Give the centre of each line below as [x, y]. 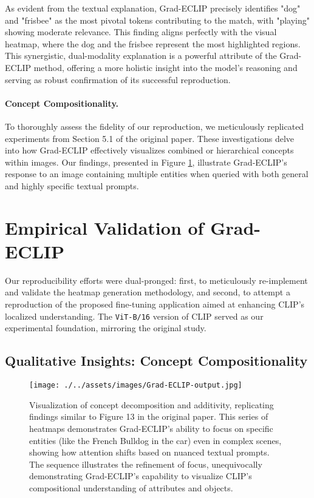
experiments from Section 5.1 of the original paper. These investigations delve [150, 138]
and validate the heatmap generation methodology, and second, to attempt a [148, 292]
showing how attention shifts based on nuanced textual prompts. [149, 452]
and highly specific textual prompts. [72, 185]
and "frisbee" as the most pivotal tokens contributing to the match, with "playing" [158, 20]
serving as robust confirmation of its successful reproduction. [118, 79]
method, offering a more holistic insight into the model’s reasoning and [166, 67]
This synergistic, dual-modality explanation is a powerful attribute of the [141, 56]
